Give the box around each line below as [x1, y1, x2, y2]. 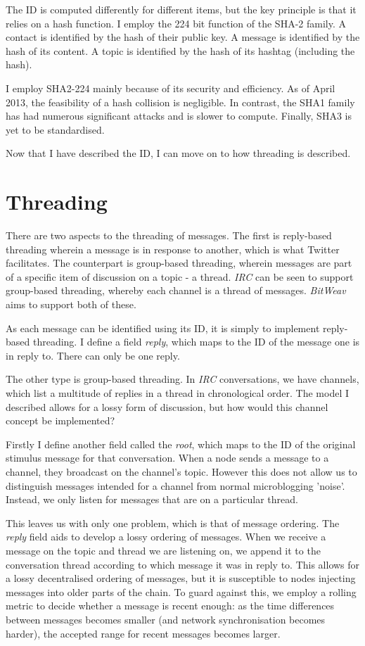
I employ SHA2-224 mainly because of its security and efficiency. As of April [6, 80, 335, 95]
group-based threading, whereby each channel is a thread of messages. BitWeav [6, 283, 346, 298]
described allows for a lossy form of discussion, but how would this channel [6, 399, 328, 414]
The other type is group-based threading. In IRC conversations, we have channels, [6, 372, 359, 386]
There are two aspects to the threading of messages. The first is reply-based [6, 228, 332, 243]
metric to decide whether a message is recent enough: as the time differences [6, 598, 335, 613]
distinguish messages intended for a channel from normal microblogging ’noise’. [6, 478, 345, 493]
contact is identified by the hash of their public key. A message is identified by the [6, 30, 360, 44]
